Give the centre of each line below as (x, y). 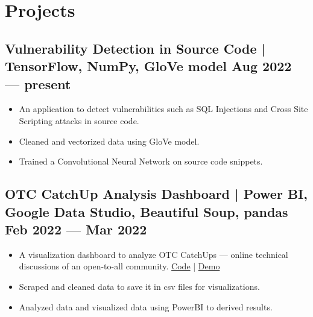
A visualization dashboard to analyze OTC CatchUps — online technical (153, 254)
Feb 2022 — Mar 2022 (76, 229)
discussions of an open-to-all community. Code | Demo (119, 266)
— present (38, 83)
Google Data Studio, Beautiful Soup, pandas (147, 211)
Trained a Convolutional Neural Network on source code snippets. (141, 161)
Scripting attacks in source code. (79, 120)
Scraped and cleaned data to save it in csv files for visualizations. (139, 286)
